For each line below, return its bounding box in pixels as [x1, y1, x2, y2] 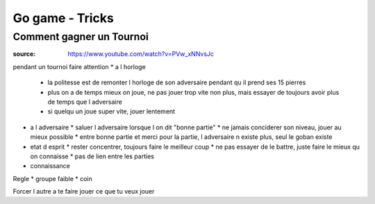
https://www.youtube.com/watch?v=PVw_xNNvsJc [67, 50, 215, 58]
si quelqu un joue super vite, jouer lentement [47, 107, 176, 115]
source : [12, 50, 36, 58]
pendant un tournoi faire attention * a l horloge [12, 62, 146, 71]
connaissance [30, 162, 71, 170]
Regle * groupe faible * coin [12, 174, 93, 183]
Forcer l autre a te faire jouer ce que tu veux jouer [12, 187, 155, 196]
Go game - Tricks [12, 10, 114, 26]
